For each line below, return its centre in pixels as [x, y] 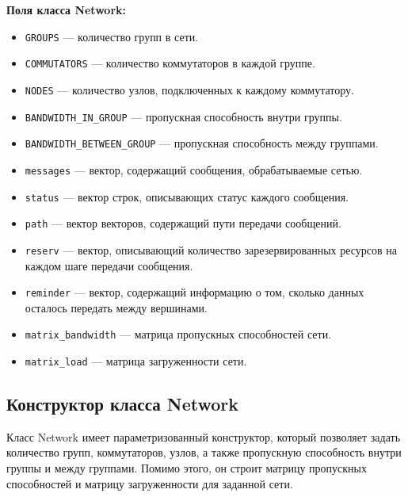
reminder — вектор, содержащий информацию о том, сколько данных [194, 292]
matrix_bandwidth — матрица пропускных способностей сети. [178, 334]
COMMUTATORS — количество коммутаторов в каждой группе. [170, 63]
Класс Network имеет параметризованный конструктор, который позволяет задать [204, 436]
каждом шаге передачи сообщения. [109, 265]
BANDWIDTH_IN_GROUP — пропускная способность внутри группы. [183, 116]
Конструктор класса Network [122, 404]
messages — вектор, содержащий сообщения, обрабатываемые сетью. [194, 169]
